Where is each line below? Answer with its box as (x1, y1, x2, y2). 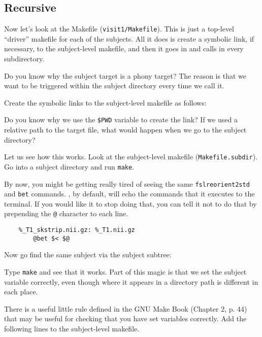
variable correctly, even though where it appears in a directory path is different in (4, 276, 258, 287)
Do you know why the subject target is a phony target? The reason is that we (4, 70, 246, 81)
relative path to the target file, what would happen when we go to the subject (4, 124, 247, 135)
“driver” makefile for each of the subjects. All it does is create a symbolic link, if (4, 33, 254, 44)
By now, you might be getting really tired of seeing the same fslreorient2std (4, 178, 250, 189)
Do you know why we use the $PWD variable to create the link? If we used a (4, 114, 238, 125)
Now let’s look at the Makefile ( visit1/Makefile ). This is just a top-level (4, 23, 234, 34)
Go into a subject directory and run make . (4, 161, 135, 172)
